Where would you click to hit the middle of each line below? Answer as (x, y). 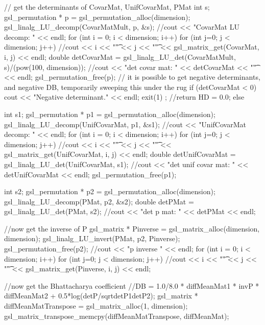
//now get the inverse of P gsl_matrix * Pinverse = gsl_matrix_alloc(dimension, (132, 228)
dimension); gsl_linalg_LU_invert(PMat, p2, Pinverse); (92, 238)
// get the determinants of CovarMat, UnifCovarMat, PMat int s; (107, 7)
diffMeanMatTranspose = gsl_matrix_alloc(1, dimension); (96, 306)
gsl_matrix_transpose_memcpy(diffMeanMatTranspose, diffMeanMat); (117, 316)
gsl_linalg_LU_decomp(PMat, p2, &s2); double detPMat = (99, 201)
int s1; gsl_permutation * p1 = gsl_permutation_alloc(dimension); (110, 114)
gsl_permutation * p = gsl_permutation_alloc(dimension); (97, 17)
